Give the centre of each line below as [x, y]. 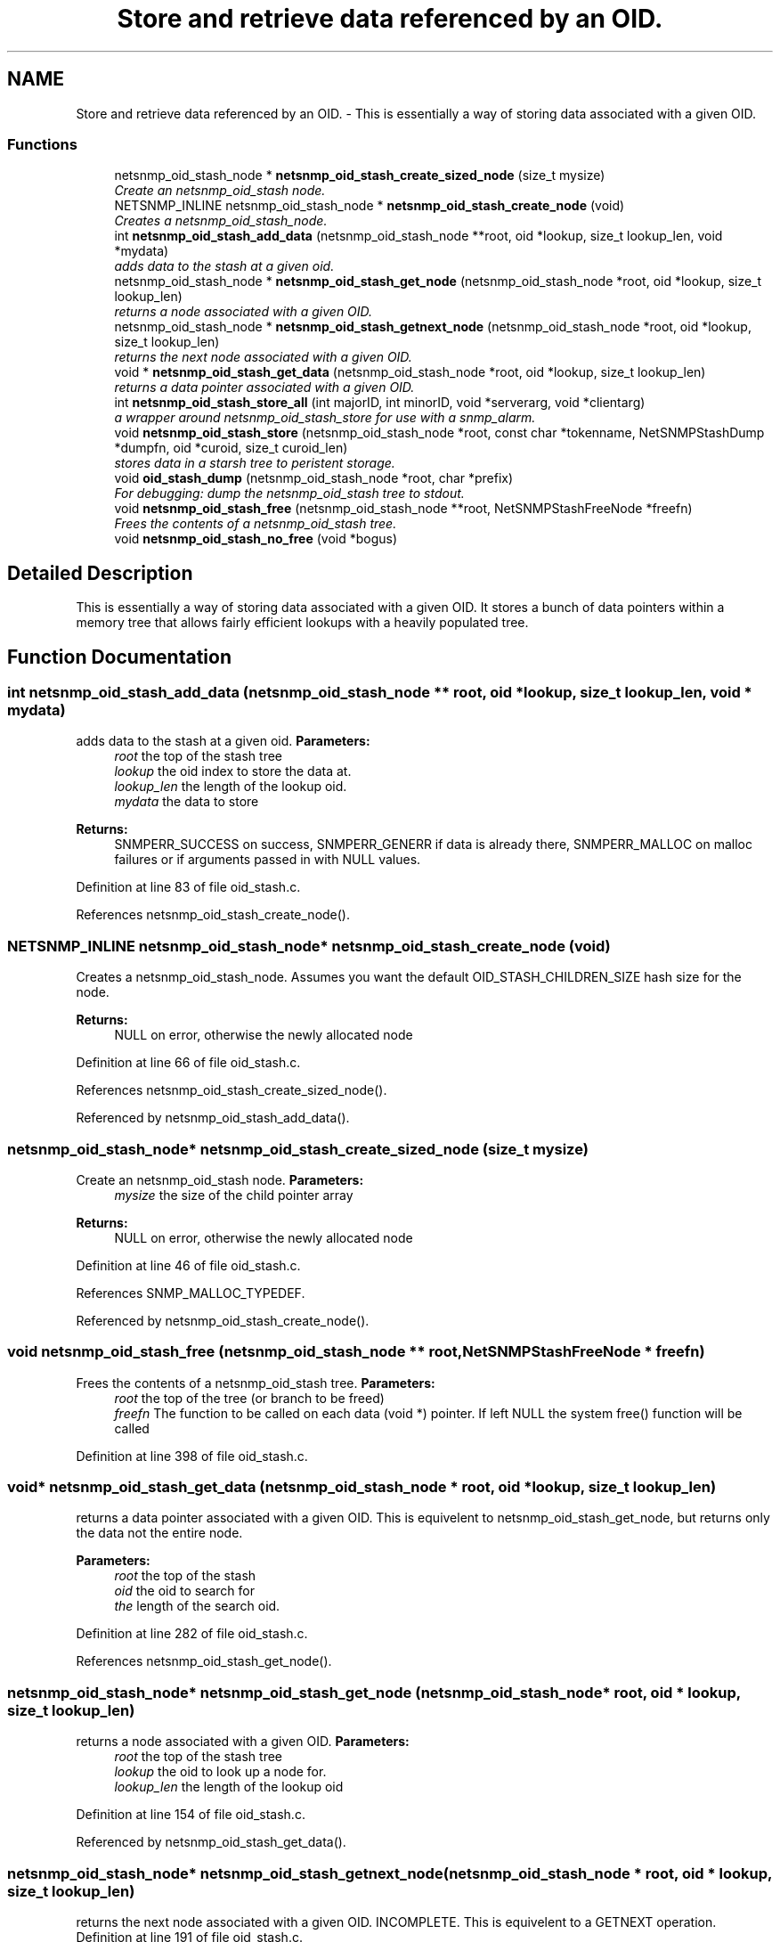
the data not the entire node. [159, 1533]
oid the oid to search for [184, 1591]
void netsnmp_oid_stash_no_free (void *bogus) [256, 539]
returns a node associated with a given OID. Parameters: [243, 1742]
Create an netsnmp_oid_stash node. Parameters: [220, 1179]
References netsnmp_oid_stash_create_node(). [213, 915]
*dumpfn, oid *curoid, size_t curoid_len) [231, 448]
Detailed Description [100, 573]
